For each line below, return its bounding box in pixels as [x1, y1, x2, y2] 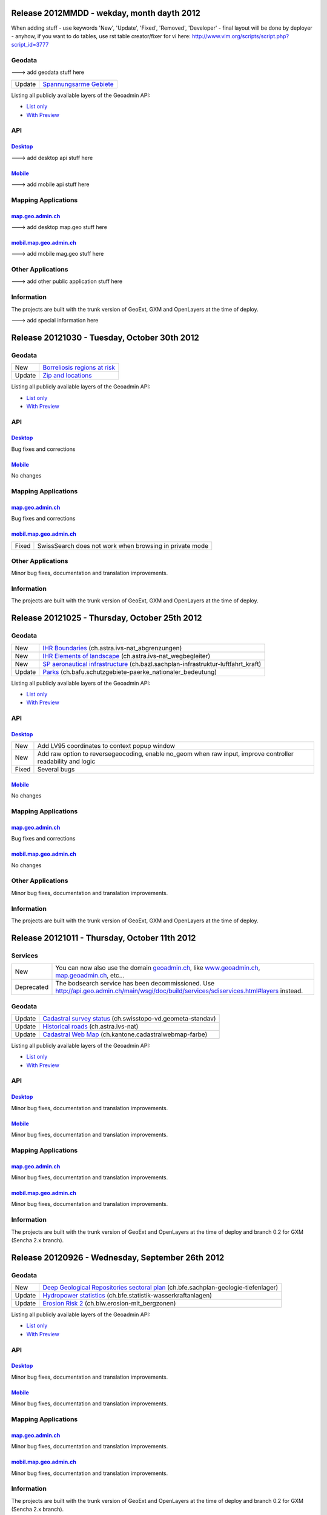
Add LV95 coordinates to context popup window [37, 742, 176, 750]
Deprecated [15, 983, 48, 991]
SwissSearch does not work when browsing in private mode [37, 541, 209, 550]
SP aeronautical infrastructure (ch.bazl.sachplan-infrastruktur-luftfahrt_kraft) [42, 659, 262, 668]
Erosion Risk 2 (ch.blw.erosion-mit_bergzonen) [42, 1299, 176, 1308]
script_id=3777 [11, 41, 49, 48]
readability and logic [37, 757, 96, 766]
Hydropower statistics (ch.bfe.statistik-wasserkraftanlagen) [42, 1291, 212, 1300]
